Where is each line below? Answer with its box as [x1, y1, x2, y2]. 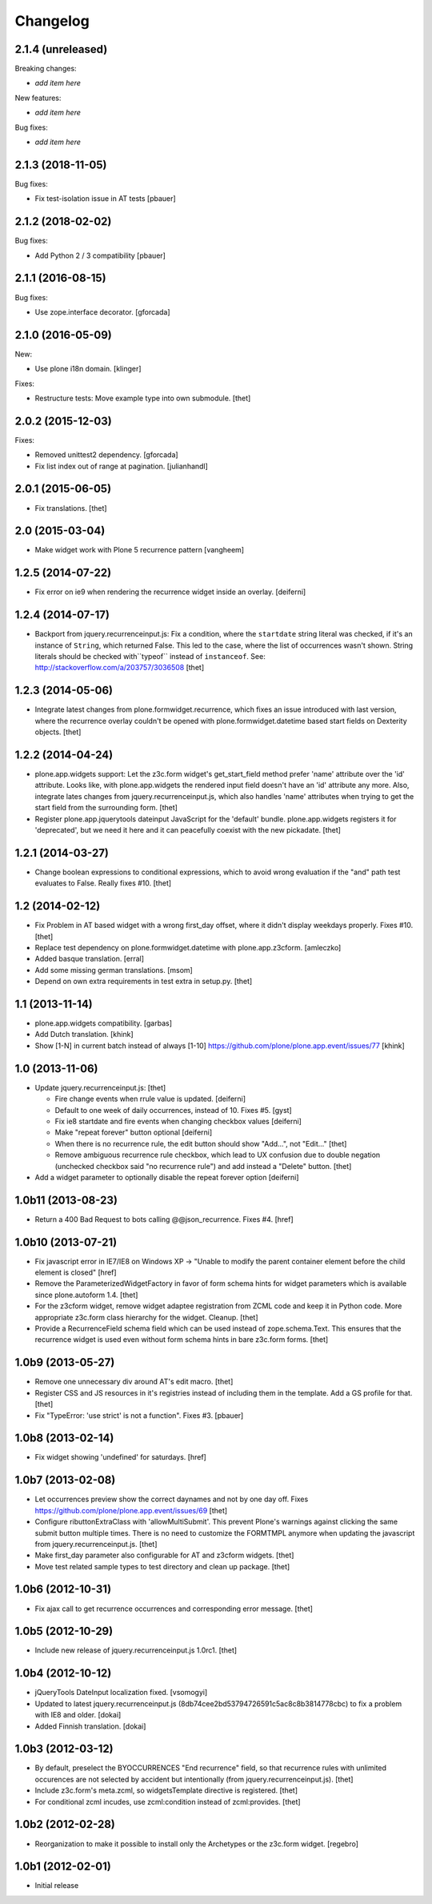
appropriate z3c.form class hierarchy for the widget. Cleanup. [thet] [34, 1312, 259, 1322]
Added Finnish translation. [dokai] [34, 1721, 146, 1731]
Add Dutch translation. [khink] [34, 1030, 134, 1039]
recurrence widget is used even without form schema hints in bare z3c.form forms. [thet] [34, 1335, 329, 1344]
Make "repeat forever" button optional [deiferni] [54, 1127, 213, 1137]
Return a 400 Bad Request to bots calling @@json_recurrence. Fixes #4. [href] [34, 1214, 294, 1224]
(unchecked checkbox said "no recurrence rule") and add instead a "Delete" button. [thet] [54, 1161, 352, 1171]
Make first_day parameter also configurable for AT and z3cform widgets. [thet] [34, 1550, 294, 1561]
